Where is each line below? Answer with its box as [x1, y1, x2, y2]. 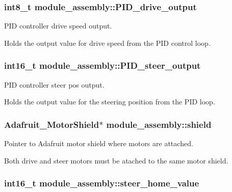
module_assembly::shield [106, 118, 212, 130]
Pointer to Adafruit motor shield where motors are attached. [4, 138, 193, 149]
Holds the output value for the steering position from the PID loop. [4, 96, 215, 107]
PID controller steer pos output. [4, 79, 105, 90]
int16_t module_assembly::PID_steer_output [4, 59, 201, 72]
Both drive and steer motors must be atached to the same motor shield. [4, 155, 228, 166]
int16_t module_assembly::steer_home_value [4, 177, 199, 189]
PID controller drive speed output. [4, 20, 112, 31]
